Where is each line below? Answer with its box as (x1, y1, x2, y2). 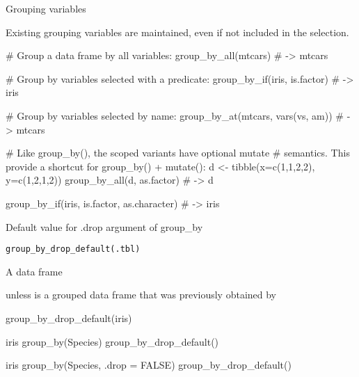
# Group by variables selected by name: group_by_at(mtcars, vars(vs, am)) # (6, 108, 344, 122)
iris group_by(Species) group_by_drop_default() (6, 334, 219, 348)
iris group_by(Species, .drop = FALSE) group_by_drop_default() (6, 358, 292, 372)
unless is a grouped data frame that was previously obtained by (6, 287, 277, 302)
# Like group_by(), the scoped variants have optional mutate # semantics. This (6, 145, 350, 160)
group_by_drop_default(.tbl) (6, 244, 141, 255)
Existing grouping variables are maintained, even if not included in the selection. (6, 24, 349, 39)
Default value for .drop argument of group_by (6, 219, 203, 234)
